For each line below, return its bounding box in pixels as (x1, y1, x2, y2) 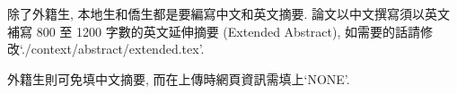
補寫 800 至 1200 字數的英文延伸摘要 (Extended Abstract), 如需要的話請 (7, 21, 420, 40)
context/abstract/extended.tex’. (31, 39, 205, 58)
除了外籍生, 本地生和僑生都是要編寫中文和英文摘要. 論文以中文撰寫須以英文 (7, 4, 451, 22)
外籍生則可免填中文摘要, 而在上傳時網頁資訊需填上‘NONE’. (7, 69, 350, 88)
